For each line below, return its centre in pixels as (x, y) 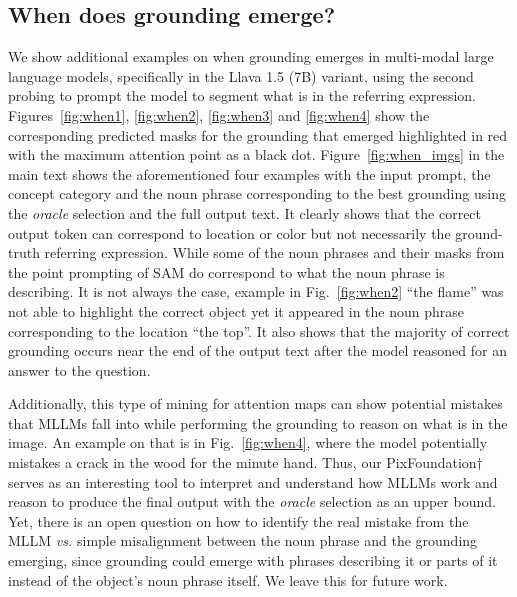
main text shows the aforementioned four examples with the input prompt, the (249, 173)
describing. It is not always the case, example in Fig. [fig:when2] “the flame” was (256, 291)
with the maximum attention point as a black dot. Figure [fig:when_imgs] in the (256, 154)
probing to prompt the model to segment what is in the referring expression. (242, 95)
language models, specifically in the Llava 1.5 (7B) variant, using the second (241, 75)
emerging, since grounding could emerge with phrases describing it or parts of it (253, 560)
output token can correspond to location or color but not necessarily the (229, 232)
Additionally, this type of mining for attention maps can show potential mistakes (255, 403)
